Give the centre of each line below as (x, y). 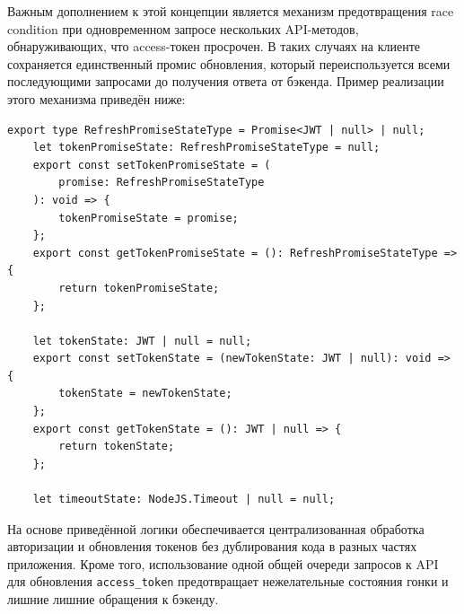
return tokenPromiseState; (139, 288)
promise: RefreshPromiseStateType (162, 183)
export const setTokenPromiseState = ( (152, 165)
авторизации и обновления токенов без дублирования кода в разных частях (212, 546)
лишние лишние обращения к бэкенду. (113, 599)
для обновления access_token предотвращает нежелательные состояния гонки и (228, 581)
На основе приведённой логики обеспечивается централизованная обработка (216, 528)
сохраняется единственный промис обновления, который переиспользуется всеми (229, 63)
